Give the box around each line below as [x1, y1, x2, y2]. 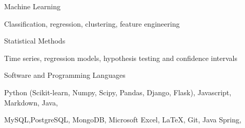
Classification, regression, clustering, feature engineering [4, 18, 180, 29]
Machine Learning [4, 1, 60, 11]
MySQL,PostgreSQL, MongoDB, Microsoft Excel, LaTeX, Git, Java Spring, [4, 114, 241, 125]
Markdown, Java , [4, 97, 58, 108]
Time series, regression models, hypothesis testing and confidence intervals [4, 52, 238, 63]
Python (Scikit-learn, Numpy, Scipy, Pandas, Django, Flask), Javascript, [4, 87, 232, 97]
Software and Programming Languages [4, 70, 126, 80]
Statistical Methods [4, 35, 66, 46]
